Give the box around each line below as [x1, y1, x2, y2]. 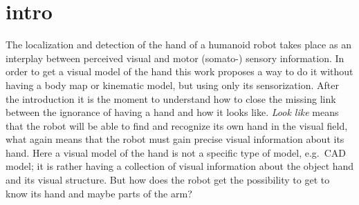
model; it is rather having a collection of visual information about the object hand [6, 159, 354, 173]
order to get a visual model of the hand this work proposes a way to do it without [6, 64, 353, 79]
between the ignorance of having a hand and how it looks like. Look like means [6, 105, 339, 119]
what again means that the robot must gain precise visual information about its [6, 132, 344, 146]
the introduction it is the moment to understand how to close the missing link [6, 91, 336, 106]
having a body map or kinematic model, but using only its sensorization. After [6, 77, 339, 92]
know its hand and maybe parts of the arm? [6, 186, 192, 200]
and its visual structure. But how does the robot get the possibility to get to [6, 173, 330, 187]
